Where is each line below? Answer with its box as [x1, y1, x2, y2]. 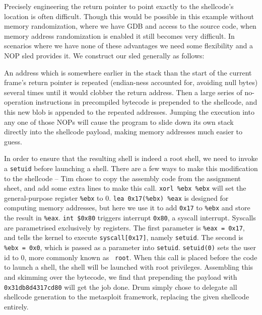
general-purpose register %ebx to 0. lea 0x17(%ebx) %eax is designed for [4, 192, 229, 203]
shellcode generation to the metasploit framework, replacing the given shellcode [4, 291, 249, 302]
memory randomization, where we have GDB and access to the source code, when [4, 21, 256, 31]
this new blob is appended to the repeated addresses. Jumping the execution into [4, 106, 254, 117]
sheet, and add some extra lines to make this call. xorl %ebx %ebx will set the [4, 183, 246, 193]
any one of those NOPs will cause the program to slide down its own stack [4, 116, 234, 127]
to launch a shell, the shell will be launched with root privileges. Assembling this [4, 262, 253, 272]
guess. [4, 136, 22, 146]
